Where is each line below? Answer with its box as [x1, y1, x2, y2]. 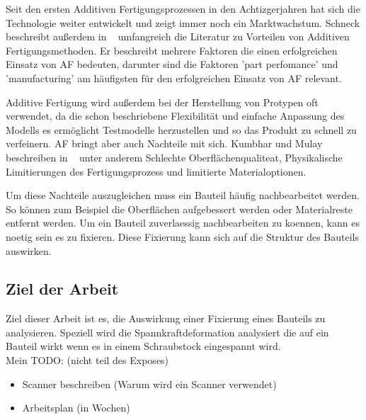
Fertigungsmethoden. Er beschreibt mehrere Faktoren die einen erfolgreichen [6, 42, 338, 57]
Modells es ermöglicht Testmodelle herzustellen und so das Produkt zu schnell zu [6, 122, 357, 137]
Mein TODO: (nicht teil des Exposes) [6, 353, 169, 368]
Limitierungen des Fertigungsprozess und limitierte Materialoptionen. [6, 164, 307, 178]
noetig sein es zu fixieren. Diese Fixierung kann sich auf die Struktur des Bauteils [6, 229, 359, 244]
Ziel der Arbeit [6, 278, 119, 300]
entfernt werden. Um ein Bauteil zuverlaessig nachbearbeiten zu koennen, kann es [6, 215, 360, 230]
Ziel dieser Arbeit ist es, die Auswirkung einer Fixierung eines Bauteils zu [6, 311, 326, 326]
